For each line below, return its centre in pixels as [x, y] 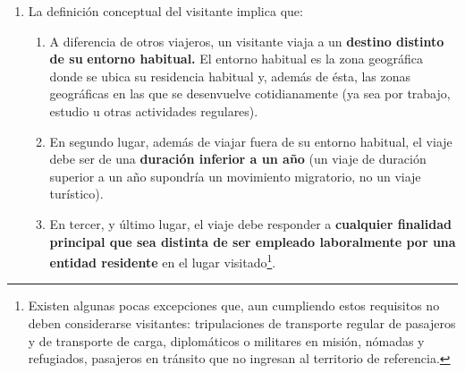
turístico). [76, 194]
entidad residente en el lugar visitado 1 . [163, 261]
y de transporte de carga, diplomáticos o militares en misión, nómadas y [226, 340]
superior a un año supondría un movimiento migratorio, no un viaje [235, 176]
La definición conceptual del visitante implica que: [165, 11]
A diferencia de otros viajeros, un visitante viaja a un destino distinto [247, 41]
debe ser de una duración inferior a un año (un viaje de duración [238, 159]
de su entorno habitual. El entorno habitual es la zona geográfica [236, 59]
